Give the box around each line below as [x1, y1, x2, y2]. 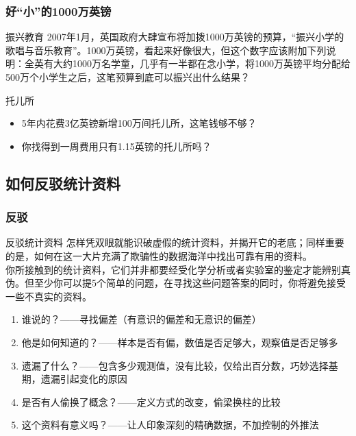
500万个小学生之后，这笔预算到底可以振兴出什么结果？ [5, 70, 250, 84]
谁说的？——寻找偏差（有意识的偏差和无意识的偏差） [21, 312, 262, 326]
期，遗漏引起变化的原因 [21, 372, 127, 386]
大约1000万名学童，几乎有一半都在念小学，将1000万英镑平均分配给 [53, 56, 351, 71]
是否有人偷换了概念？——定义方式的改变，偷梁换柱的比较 [21, 394, 281, 409]
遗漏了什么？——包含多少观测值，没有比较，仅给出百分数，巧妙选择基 [21, 358, 338, 372]
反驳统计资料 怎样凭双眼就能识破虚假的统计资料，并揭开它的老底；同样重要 [5, 235, 344, 250]
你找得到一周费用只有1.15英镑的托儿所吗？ [21, 138, 212, 153]
